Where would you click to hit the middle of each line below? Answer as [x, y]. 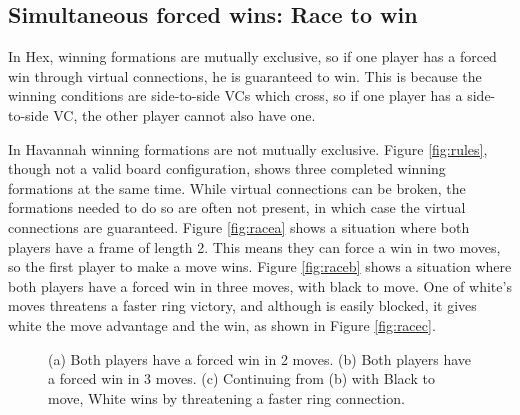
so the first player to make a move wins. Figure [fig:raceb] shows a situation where [260, 266]
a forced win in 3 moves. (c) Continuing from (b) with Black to [241, 378]
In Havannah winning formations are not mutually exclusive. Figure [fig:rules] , [248, 148]
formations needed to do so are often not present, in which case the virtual [237, 207]
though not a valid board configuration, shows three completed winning [227, 168]
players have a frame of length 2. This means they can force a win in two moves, [254, 246]
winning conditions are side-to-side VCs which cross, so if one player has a [235, 95]
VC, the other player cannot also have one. [184, 114]
